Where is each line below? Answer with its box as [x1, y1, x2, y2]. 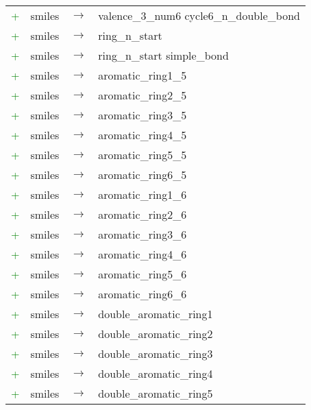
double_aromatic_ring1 [98, 306, 213, 322]
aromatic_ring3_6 [98, 226, 187, 242]
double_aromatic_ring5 [98, 385, 213, 401]
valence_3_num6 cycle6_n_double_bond [98, 8, 300, 23]
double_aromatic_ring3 [98, 346, 213, 361]
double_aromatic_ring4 [98, 365, 213, 381]
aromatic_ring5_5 [98, 147, 187, 162]
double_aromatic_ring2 [98, 326, 213, 341]
